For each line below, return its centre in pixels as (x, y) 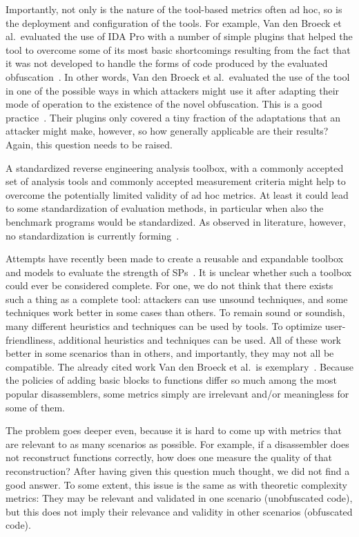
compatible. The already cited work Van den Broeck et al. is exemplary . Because (179, 366)
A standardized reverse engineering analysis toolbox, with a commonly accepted (175, 167)
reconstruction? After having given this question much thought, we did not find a (178, 471)
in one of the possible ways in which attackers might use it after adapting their (173, 90)
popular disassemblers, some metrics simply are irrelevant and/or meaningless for (177, 394)
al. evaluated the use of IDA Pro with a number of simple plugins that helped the (179, 36)
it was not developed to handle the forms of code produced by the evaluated (167, 63)
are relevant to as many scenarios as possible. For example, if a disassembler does (177, 443)
